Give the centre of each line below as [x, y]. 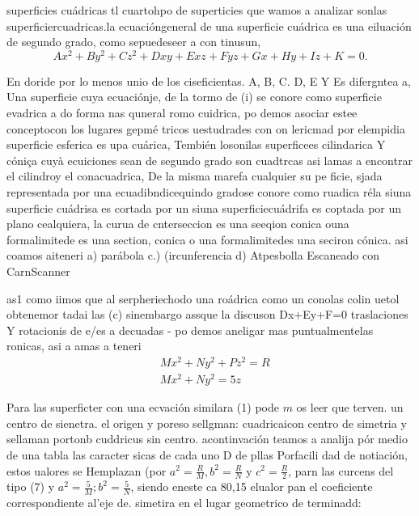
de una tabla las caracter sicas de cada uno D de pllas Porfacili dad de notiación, [207, 454]
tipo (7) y [31, 486]
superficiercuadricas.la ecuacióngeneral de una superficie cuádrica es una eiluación [209, 25]
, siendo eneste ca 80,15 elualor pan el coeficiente [252, 486]
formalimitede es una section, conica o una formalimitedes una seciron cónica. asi [207, 239]
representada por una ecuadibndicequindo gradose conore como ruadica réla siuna [209, 192]
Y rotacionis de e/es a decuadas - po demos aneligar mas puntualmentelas [190, 330]
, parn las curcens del [341, 470]
